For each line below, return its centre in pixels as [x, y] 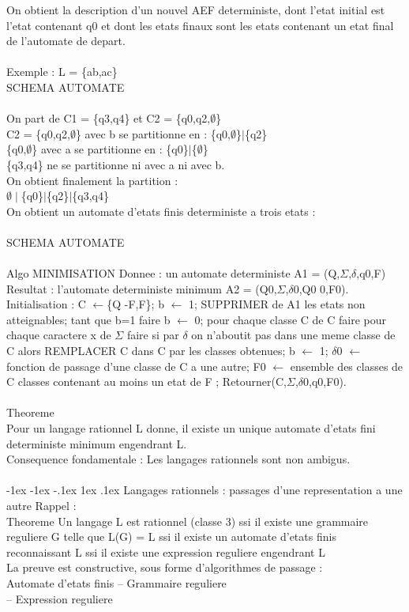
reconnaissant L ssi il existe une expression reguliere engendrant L [166, 552]
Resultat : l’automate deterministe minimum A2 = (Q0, [142, 288]
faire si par [153, 335]
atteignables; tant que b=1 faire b [88, 319]
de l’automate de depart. [66, 41]
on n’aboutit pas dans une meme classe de [293, 335]
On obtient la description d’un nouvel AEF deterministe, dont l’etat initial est [196, 9]
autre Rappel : [41, 505]
